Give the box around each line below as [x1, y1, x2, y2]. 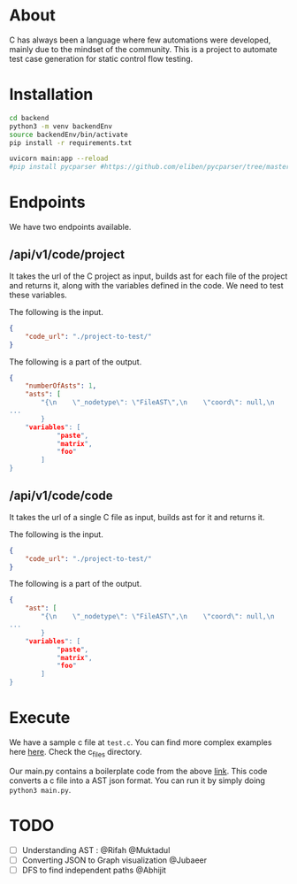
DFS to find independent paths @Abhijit [21, 865, 166, 875]
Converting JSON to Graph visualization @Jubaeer [21, 855, 208, 865]
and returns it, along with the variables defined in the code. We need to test [9, 280, 285, 290]
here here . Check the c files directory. [9, 747, 143, 759]
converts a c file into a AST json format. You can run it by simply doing [9, 775, 265, 786]
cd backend [9, 113, 49, 122]
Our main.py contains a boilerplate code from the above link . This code [9, 765, 268, 776]
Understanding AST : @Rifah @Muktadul [21, 844, 171, 855]
